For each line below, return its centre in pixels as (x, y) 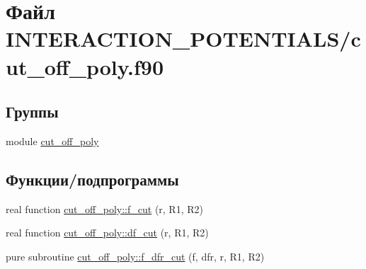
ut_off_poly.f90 (85, 66)
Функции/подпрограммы (92, 179)
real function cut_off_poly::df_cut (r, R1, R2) (107, 233)
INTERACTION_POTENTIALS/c (183, 39)
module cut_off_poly (52, 141)
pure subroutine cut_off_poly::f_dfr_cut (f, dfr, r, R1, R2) (135, 256)
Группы (32, 111)
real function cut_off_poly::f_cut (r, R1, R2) (104, 208)
